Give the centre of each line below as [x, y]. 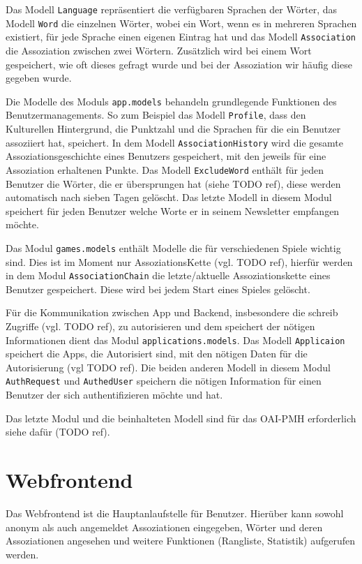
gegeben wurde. [39, 78]
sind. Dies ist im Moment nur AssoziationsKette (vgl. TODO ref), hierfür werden [179, 261]
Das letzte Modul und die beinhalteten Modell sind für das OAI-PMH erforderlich [181, 418]
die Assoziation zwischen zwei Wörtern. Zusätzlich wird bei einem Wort [159, 50]
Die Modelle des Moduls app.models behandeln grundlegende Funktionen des [171, 101]
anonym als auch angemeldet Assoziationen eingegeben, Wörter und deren [164, 527]
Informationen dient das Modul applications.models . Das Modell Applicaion [175, 340]
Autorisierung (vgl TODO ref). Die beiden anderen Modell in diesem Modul [168, 367]
